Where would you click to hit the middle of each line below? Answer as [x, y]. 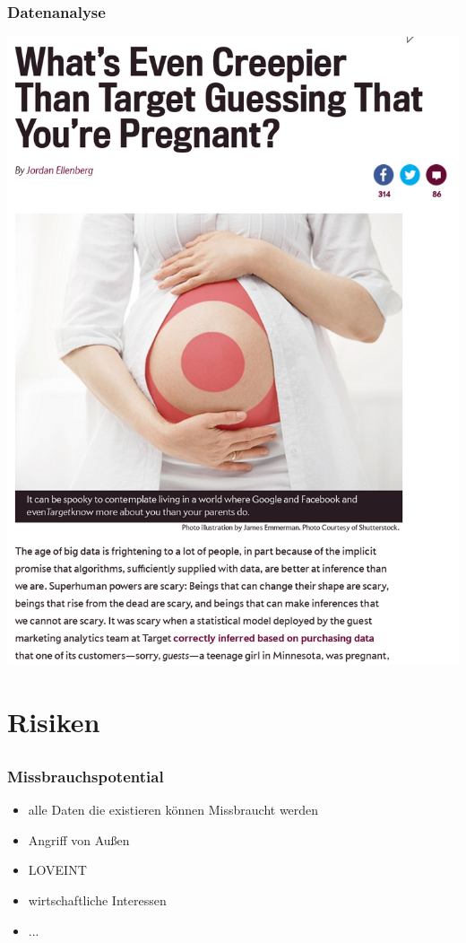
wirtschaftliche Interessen [97, 899]
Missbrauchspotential [86, 776]
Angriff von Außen [79, 839]
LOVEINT [57, 870]
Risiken [54, 722]
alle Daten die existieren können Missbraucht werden [173, 810]
